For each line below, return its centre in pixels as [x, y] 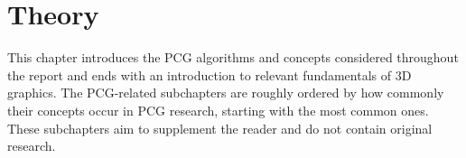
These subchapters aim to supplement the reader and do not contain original [220, 128]
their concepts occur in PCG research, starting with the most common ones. [218, 110]
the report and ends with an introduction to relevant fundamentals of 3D [210, 74]
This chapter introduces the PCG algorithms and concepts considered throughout [233, 57]
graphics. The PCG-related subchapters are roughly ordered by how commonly [226, 93]
